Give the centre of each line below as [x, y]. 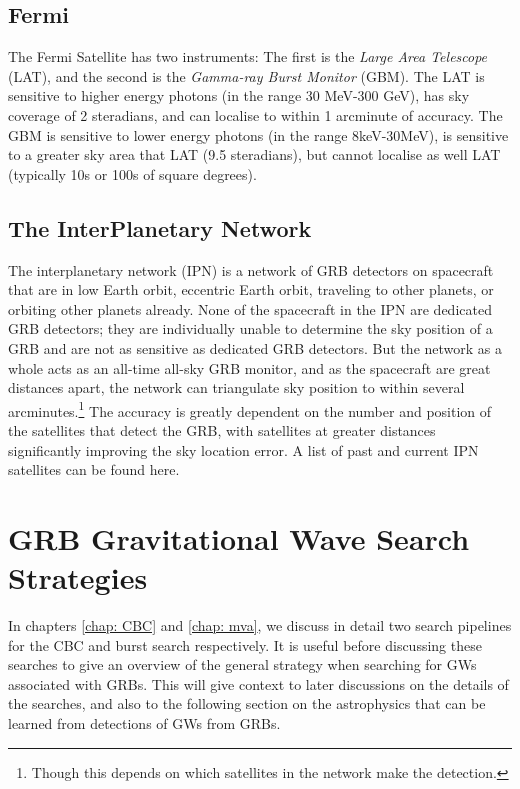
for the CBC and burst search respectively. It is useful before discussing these [245, 644]
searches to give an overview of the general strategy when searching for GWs [242, 664]
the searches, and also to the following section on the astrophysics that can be [247, 703]
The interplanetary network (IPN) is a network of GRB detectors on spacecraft [251, 269]
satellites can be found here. [94, 469]
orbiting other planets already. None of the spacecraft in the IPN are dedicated [250, 308]
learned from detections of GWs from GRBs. [144, 723]
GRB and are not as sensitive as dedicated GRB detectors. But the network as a [255, 347]
